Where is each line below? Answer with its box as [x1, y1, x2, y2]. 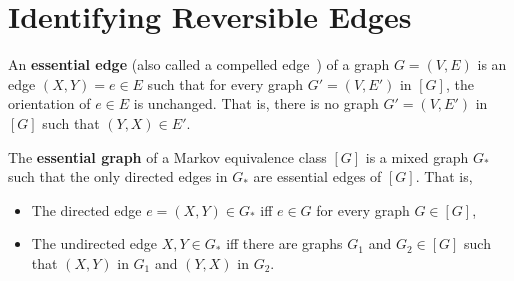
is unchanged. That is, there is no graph [133, 93, 379, 114]
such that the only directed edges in [8, 166, 228, 187]
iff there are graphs [226, 233, 343, 254]
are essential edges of [253, 166, 382, 187]
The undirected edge [31, 233, 158, 254]
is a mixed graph [365, 146, 469, 167]
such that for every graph [147, 73, 303, 94]
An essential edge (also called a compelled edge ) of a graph [8, 54, 390, 75]
